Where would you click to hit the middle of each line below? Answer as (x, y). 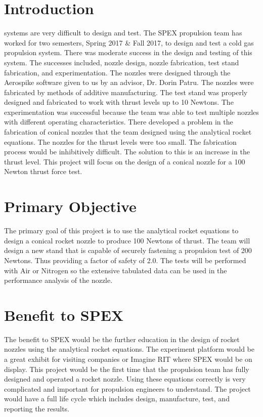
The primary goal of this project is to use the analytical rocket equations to (121, 231)
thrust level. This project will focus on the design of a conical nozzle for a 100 (125, 161)
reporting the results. (37, 408)
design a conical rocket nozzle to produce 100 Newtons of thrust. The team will (127, 240)
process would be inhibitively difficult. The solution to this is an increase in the (127, 152)
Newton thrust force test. (43, 171)
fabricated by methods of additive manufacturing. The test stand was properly (126, 92)
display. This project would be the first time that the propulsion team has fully (127, 369)
